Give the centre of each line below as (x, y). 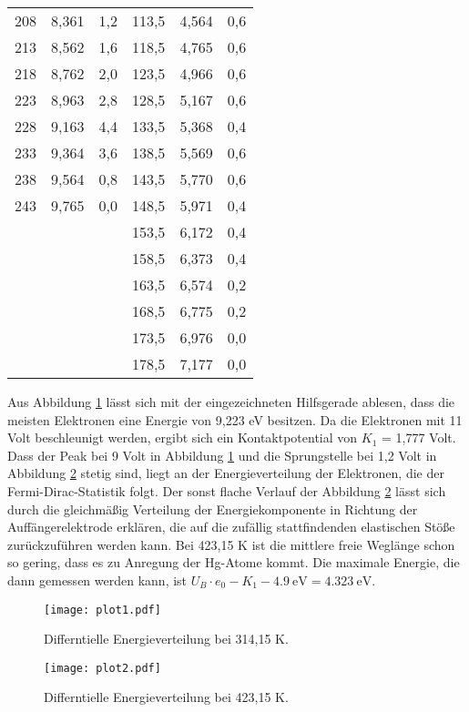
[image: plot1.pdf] (102, 610)
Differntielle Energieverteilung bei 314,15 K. (166, 639)
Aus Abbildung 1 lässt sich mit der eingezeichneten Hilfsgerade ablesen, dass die (231, 402)
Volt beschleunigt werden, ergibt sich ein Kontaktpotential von (183, 437)
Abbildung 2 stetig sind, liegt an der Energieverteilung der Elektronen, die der (226, 473)
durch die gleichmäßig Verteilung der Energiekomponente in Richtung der (213, 509)
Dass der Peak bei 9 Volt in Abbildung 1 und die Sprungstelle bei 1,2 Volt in (222, 455)
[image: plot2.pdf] (102, 668)
